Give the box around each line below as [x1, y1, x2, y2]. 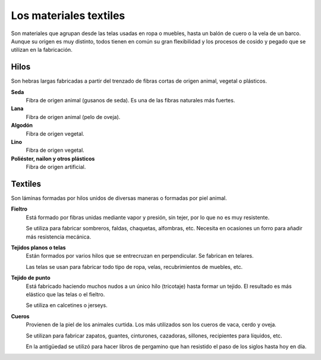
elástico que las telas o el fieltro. [26, 290, 105, 298]
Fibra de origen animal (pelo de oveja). [26, 113, 121, 120]
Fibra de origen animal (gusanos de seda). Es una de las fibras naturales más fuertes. [26, 97, 235, 104]
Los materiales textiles [11, 9, 125, 22]
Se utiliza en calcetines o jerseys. [26, 302, 108, 309]
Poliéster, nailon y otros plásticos [11, 155, 95, 162]
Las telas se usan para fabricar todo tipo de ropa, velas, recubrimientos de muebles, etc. [26, 263, 243, 270]
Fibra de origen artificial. [26, 164, 86, 171]
